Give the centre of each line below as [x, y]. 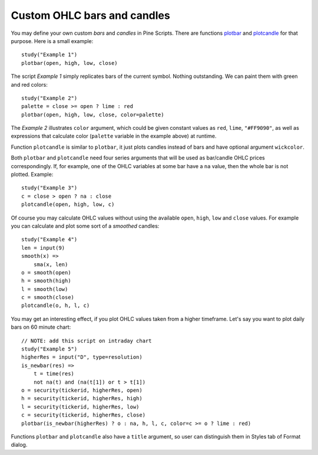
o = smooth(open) [46, 272]
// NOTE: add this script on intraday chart [87, 341]
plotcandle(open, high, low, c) [68, 204]
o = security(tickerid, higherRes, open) [82, 390]
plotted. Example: [32, 175]
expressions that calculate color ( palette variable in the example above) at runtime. [114, 136]
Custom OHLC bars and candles [90, 15]
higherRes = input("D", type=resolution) [82, 357]
